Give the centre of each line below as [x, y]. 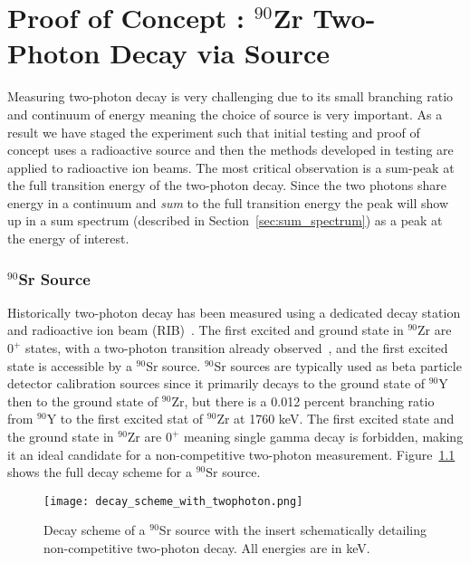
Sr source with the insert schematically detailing [293, 530]
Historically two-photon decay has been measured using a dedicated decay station [234, 312]
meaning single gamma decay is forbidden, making [323, 437]
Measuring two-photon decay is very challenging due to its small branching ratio [230, 96]
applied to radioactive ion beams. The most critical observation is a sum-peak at [231, 167]
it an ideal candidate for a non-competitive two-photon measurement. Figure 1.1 [231, 454]
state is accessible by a [70, 365]
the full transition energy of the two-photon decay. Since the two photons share [227, 185]
